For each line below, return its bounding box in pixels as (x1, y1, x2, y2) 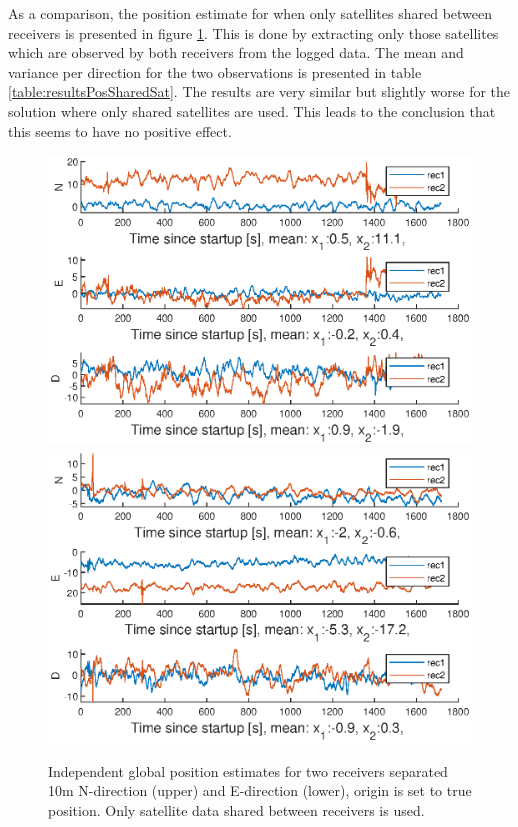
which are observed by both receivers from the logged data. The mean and (8, 42, 464, 63)
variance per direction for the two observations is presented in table (8, 61, 422, 82)
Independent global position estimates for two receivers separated (48, 760, 448, 781)
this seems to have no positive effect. (8, 120, 232, 141)
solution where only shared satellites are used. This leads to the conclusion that (8, 100, 496, 121)
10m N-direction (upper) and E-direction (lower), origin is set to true (48, 780, 472, 801)
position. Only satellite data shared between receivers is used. (48, 799, 425, 820)
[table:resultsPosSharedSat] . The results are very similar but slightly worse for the (8, 81, 511, 102)
